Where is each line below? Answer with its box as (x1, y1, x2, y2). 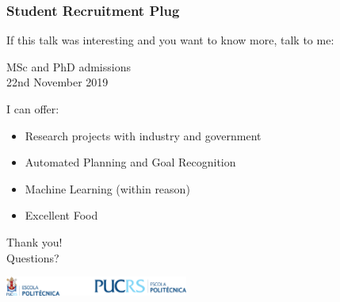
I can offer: (6, 101, 59, 117)
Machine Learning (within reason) (25, 180, 190, 197)
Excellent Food (25, 207, 98, 224)
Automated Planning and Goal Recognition (25, 154, 236, 170)
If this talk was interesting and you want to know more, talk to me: (6, 32, 334, 48)
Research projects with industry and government (25, 127, 262, 143)
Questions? (6, 249, 59, 266)
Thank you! (6, 233, 63, 250)
